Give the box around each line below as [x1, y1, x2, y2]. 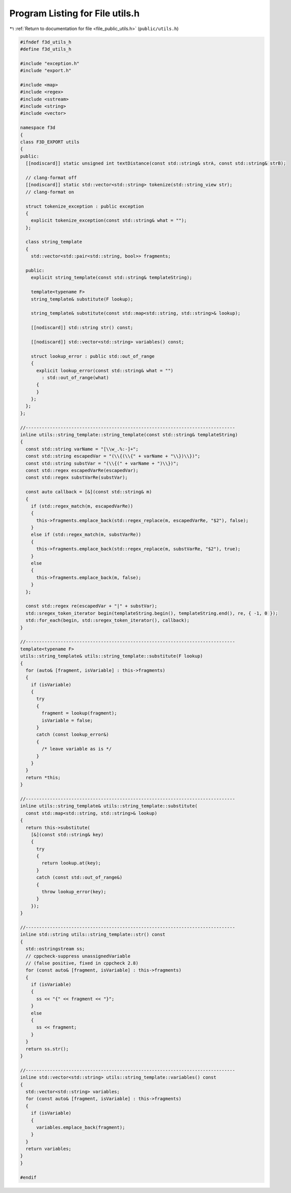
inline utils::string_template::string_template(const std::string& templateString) [20, 432, 238, 438]
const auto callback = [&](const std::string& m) [25, 489, 152, 495]
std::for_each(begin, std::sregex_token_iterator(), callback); [25, 617, 190, 624]
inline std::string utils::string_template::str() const [20, 932, 166, 937]
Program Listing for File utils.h [9, 8, 140, 19]
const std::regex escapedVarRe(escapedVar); [25, 467, 139, 473]
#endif [20, 1174, 37, 1180]
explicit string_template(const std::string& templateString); [31, 275, 193, 281]
